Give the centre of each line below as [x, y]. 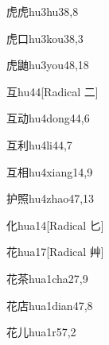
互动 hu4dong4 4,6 [48, 118]
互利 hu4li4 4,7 [39, 144]
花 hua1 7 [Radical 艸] [55, 252]
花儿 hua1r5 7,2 [41, 332]
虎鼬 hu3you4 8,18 [48, 65]
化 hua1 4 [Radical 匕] [55, 225]
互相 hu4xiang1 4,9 [50, 171]
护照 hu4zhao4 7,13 [51, 198]
